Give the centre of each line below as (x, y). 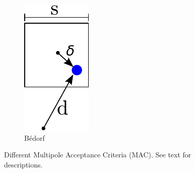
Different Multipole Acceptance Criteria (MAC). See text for (98, 155)
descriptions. (23, 164)
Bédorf (35, 137)
